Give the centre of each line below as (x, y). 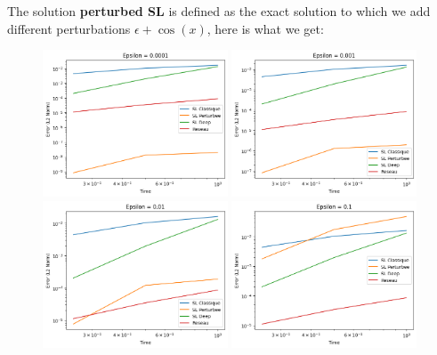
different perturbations (69, 28)
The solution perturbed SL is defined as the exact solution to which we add (219, 11)
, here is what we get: (265, 28)
